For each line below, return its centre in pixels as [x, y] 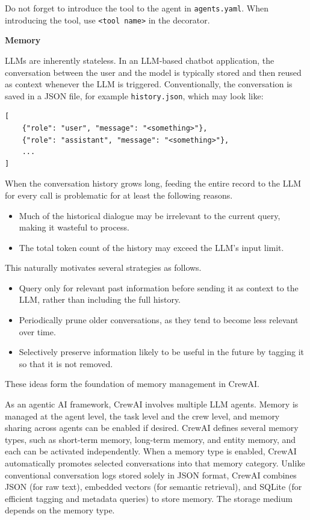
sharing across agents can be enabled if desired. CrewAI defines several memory [152, 428]
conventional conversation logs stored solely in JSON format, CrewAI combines [151, 475]
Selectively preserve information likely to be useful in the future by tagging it [162, 352]
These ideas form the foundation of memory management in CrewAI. [132, 384]
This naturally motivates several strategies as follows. [103, 268]
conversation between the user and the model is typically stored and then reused [153, 72]
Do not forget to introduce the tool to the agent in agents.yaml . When [137, 8]
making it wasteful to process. [74, 227]
